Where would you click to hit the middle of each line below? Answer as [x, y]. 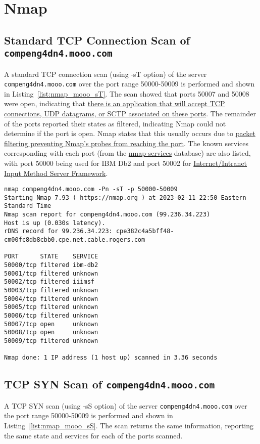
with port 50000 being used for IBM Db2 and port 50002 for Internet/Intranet [126, 163]
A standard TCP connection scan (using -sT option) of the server [106, 74]
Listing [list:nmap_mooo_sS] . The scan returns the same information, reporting [129, 425]
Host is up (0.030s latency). [55, 223]
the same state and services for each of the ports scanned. [93, 435]
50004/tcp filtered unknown [51, 299]
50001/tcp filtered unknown [51, 273]
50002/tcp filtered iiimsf [49, 282]
